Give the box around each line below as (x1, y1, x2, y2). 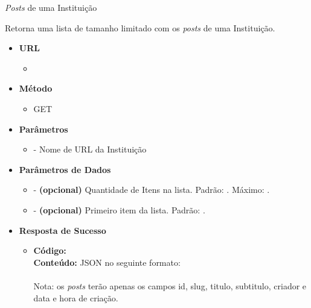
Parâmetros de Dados (19, 163, 111, 175)
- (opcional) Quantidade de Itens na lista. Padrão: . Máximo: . (33, 183, 270, 196)
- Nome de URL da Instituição (33, 143, 147, 156)
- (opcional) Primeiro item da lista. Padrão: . (33, 203, 205, 216)
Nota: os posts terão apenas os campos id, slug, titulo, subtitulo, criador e (33, 279, 307, 292)
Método (19, 82, 53, 95)
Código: (33, 244, 66, 257)
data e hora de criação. (33, 291, 118, 304)
